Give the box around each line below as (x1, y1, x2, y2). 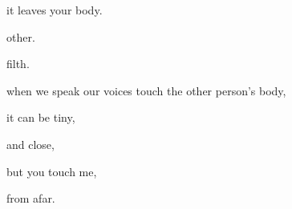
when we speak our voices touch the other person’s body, (6, 82, 286, 98)
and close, (6, 135, 55, 152)
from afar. (6, 190, 55, 207)
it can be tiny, (6, 109, 75, 126)
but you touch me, (6, 163, 97, 179)
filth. (6, 55, 30, 72)
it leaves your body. (6, 2, 103, 18)
